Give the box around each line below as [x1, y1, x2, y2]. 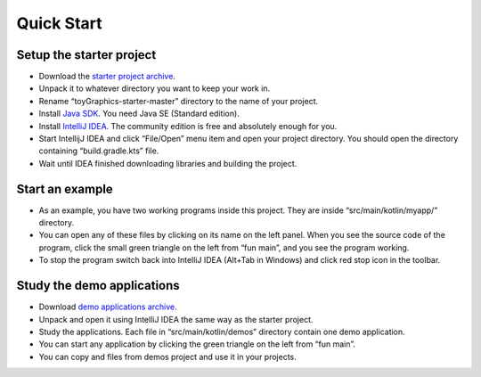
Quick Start [16, 13, 102, 33]
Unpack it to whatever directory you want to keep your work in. [38, 83, 271, 94]
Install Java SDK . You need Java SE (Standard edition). [38, 108, 240, 119]
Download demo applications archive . [38, 301, 177, 312]
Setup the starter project [16, 47, 157, 62]
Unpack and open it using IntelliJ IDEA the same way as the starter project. [38, 314, 314, 324]
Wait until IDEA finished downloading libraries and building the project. [38, 158, 298, 168]
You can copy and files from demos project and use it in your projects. [38, 351, 298, 362]
